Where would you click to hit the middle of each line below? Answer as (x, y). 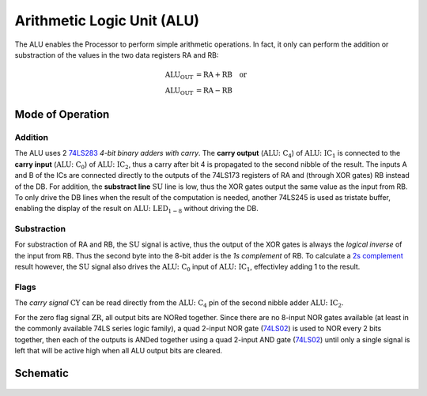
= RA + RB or (221, 75)
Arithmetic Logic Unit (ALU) (107, 21)
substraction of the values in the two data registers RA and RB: (117, 55)
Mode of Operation (62, 115)
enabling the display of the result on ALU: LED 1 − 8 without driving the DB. (136, 209)
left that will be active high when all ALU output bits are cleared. (119, 350)
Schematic (42, 373)
